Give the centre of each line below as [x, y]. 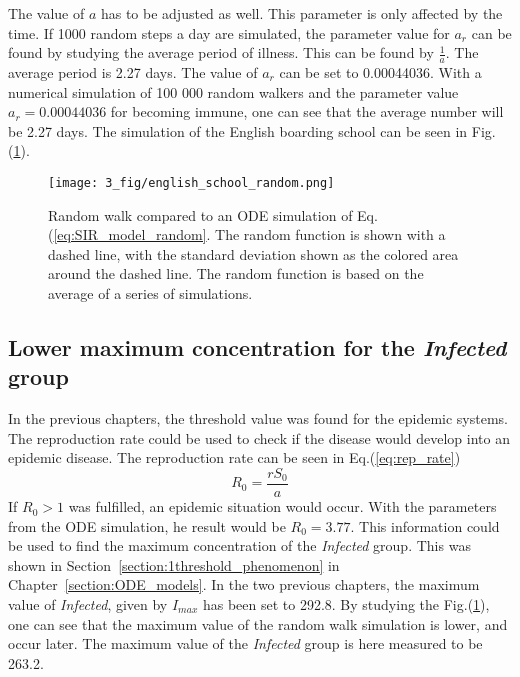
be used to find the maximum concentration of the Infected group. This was [239, 545]
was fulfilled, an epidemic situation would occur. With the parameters [282, 506]
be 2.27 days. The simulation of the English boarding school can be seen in [238, 130]
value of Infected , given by [88, 604]
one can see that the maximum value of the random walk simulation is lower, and [258, 623]
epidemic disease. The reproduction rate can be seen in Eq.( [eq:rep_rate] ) [234, 457]
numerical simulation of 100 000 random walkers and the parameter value [233, 91]
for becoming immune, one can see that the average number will [307, 111]
